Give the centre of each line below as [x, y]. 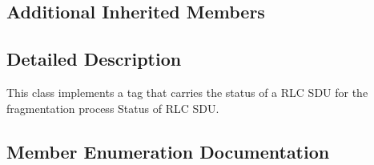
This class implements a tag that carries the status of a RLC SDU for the [187, 92]
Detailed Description [94, 59]
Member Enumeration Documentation [168, 151]
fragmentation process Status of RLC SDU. [113, 108]
